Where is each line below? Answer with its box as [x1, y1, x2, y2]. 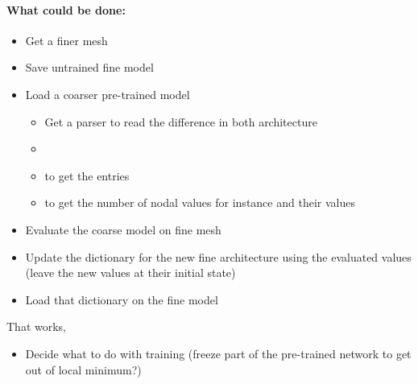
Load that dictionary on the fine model [25, 291, 218, 308]
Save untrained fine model [25, 59, 154, 76]
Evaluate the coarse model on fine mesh [25, 221, 221, 237]
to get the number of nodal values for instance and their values [44, 194, 355, 211]
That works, [6, 318, 67, 335]
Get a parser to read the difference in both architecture [44, 113, 317, 130]
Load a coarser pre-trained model [25, 85, 190, 102]
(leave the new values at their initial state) [25, 264, 236, 281]
